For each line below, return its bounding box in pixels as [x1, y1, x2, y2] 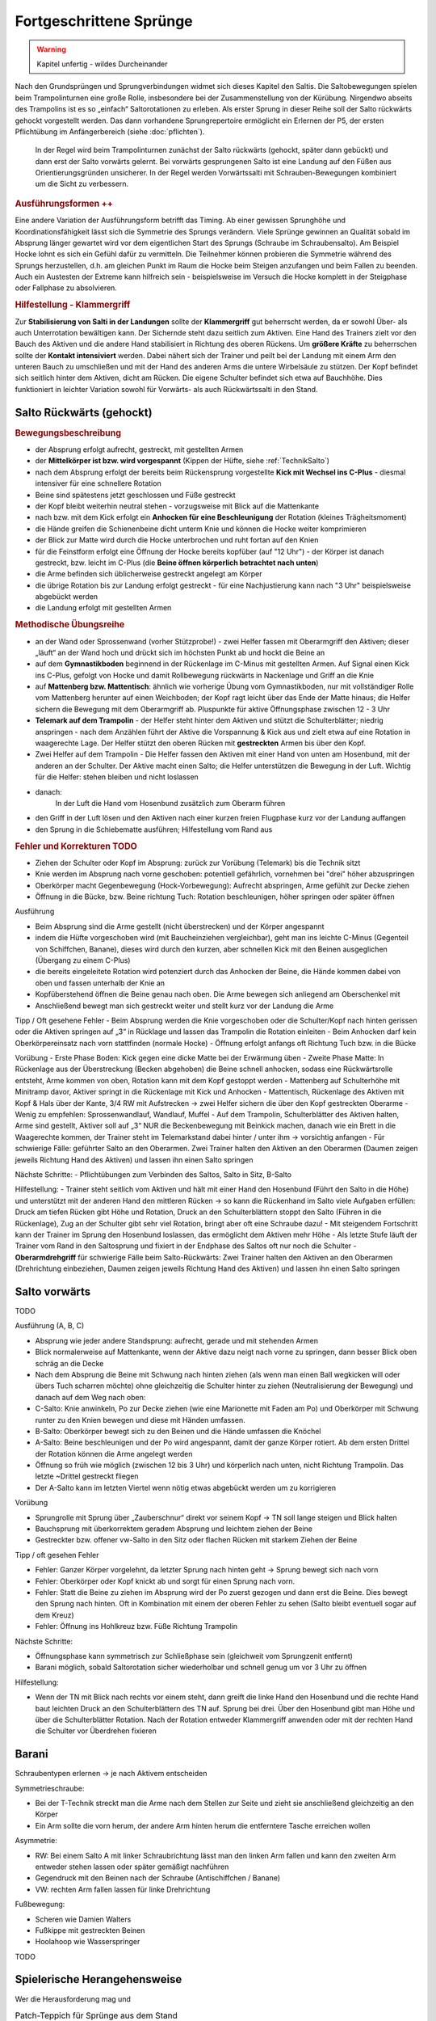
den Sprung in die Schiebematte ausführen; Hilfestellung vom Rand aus [35, 825, 273, 834]
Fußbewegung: [15, 1900, 65, 1909]
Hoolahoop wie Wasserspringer [35, 1937, 140, 1947]
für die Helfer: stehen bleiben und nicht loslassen [35, 772, 199, 782]
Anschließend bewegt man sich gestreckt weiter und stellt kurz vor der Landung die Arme [35, 1001, 334, 1010]
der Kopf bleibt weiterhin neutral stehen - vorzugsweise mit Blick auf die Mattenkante [35, 501, 319, 511]
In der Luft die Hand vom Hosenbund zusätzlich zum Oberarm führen [55, 799, 286, 808]
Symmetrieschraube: [15, 1783, 85, 1793]
